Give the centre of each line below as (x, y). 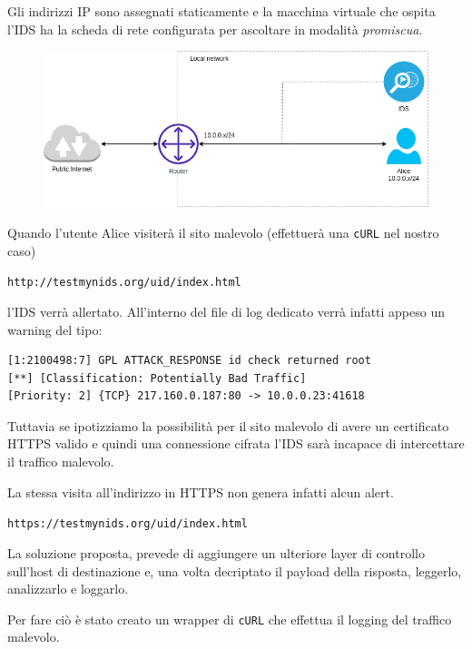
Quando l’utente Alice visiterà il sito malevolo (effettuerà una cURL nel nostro (223, 232)
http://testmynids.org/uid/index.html (124, 283)
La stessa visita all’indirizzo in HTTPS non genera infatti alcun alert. (201, 492)
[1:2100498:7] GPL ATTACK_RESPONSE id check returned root (189, 361)
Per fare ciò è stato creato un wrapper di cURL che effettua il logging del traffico (230, 619)
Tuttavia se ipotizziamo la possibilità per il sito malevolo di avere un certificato (228, 425)
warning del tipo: (55, 329)
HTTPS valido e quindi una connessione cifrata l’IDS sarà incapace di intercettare (236, 443)
